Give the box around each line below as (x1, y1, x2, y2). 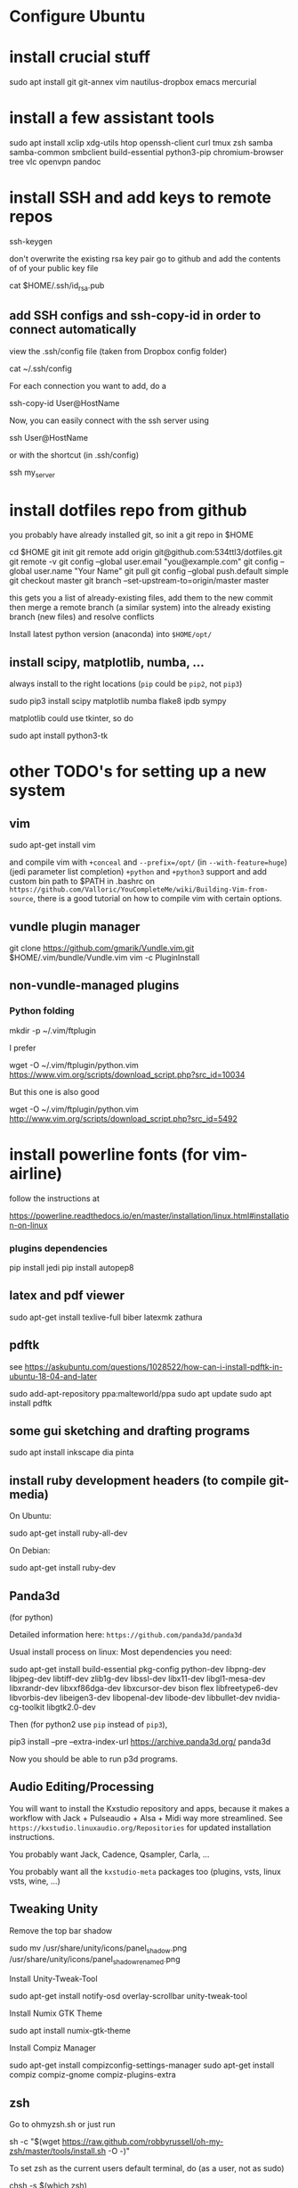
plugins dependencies (9, 1242, 109, 1255)
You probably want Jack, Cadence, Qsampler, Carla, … (9, 1849, 210, 1860)
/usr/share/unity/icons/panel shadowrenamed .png (9, 1954, 181, 1967)
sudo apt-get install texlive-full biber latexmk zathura (9, 1312, 203, 1322)
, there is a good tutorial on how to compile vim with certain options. (32, 893, 283, 904)
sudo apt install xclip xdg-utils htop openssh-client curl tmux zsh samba (9, 137, 273, 148)
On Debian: (9, 1546, 51, 1556)
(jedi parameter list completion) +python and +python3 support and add (9, 866, 267, 877)
